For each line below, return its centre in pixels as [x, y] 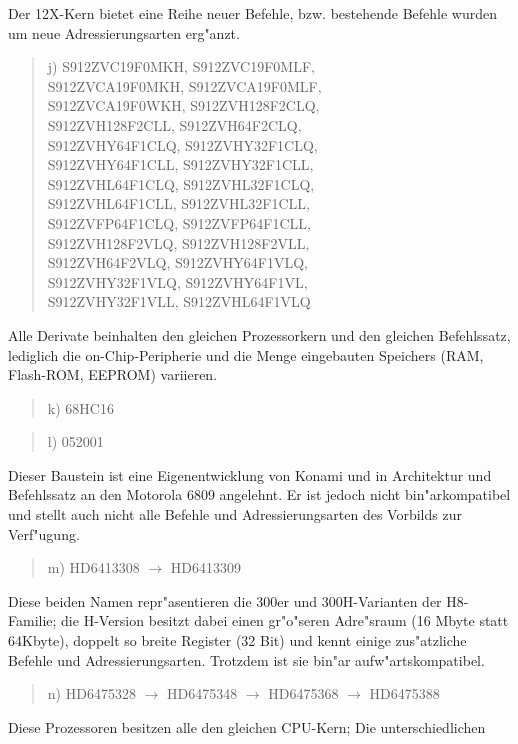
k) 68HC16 [80, 407]
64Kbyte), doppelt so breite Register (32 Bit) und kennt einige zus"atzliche [237, 640]
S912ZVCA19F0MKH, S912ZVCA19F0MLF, [184, 85]
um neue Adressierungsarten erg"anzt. [124, 32]
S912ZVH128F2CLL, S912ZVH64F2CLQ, [174, 124]
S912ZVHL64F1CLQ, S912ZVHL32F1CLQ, [181, 183]
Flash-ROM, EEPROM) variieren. [113, 374]
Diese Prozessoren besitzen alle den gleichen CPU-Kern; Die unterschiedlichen [247, 726]
